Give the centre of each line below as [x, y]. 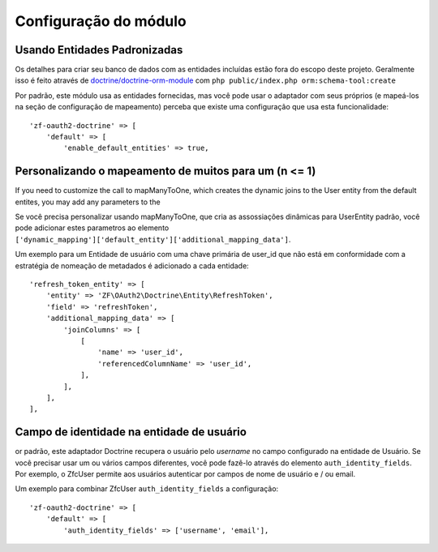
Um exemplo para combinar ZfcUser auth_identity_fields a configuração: [147, 489]
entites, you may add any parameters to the [88, 202]
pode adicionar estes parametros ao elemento [92, 228]
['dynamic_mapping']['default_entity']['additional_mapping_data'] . [153, 239]
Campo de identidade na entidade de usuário [131, 432]
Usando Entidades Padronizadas [99, 50]
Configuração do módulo [101, 21]
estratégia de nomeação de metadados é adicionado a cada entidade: [132, 265]
